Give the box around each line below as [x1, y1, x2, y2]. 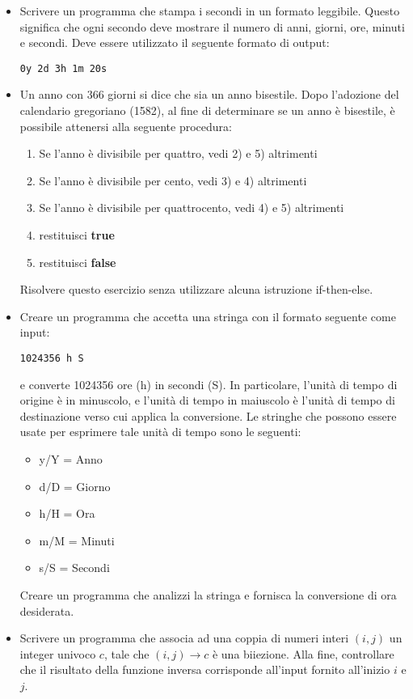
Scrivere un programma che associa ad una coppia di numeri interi [19, 629, 349, 646]
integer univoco [19, 645, 96, 662]
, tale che [103, 645, 150, 662]
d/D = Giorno [39, 477, 111, 494]
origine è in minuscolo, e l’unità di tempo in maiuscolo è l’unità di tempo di [19, 392, 395, 409]
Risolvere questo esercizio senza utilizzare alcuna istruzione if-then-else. [19, 281, 373, 298]
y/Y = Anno [39, 451, 103, 467]
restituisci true [39, 227, 115, 243]
